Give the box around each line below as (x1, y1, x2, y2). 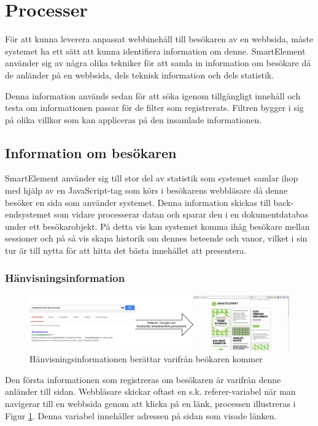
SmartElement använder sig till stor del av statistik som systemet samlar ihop (5, 172, 298, 184)
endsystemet (5, 208, 52, 221)
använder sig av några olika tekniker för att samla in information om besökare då (5, 56, 311, 69)
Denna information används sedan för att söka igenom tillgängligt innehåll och (5, 89, 301, 102)
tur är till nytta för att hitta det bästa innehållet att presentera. (5, 244, 247, 257)
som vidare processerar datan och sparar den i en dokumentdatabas (53, 208, 309, 221)
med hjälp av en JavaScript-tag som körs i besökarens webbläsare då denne (5, 184, 288, 197)
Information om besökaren (5, 143, 177, 162)
